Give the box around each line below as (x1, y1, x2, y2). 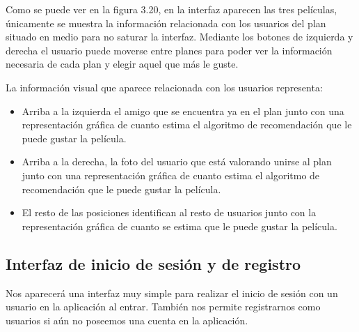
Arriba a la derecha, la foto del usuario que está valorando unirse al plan (22, 154, 332, 169)
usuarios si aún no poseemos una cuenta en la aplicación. (6, 312, 248, 327)
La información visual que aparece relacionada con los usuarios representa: (6, 80, 323, 94)
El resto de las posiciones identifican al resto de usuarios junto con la (22, 205, 317, 220)
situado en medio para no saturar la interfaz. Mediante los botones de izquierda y (6, 29, 353, 44)
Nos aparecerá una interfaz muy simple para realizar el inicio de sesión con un (6, 285, 338, 300)
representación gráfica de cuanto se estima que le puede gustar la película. (22, 218, 337, 233)
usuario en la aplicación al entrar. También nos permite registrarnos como (6, 299, 321, 314)
